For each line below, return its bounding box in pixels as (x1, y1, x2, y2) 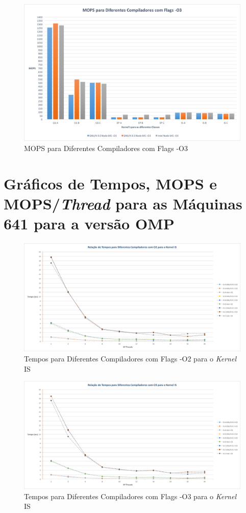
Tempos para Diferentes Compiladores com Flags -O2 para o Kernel (24, 353, 236, 364)
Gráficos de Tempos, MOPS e (4, 173, 217, 194)
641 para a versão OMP (4, 213, 175, 234)
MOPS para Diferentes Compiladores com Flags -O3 (24, 143, 188, 154)
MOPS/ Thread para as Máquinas (4, 193, 242, 215)
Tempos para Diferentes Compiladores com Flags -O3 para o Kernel (24, 490, 236, 501)
